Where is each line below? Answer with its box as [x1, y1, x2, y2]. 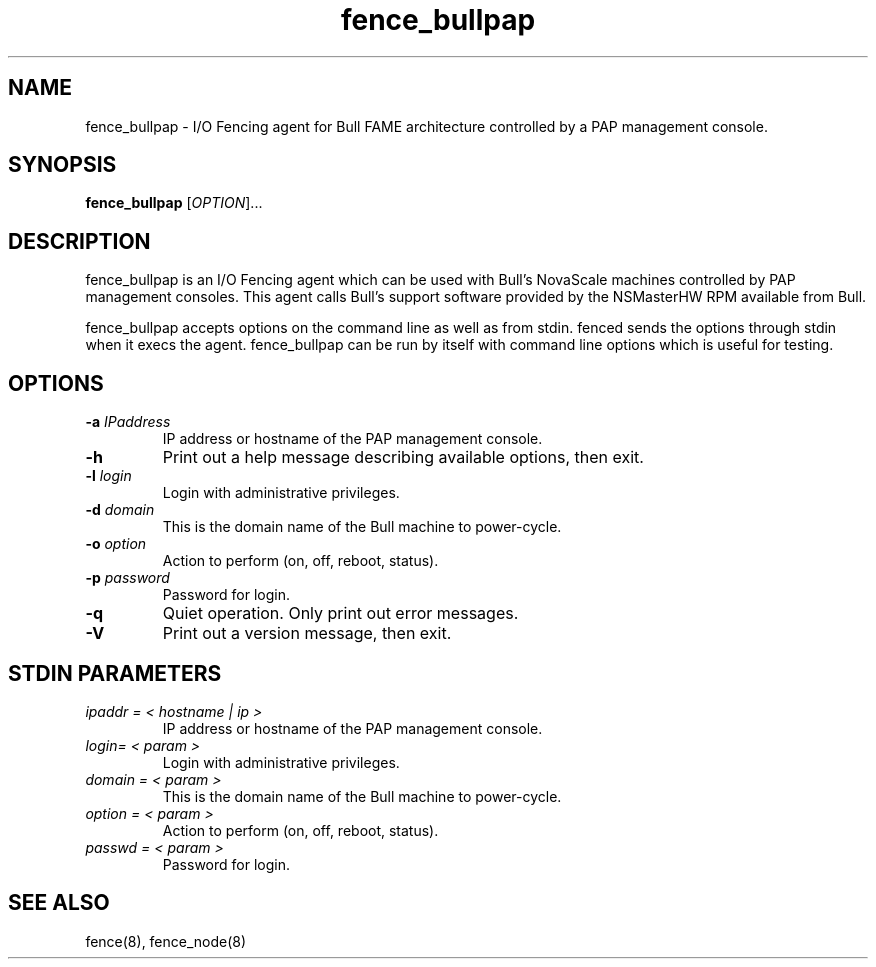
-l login [85, 467, 132, 485]
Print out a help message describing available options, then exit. [162, 447, 644, 468]
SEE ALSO [8, 890, 110, 916]
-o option [85, 535, 147, 553]
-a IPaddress [85, 413, 171, 431]
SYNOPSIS [8, 152, 117, 178]
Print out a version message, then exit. [162, 623, 452, 644]
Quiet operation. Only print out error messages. [162, 603, 519, 624]
